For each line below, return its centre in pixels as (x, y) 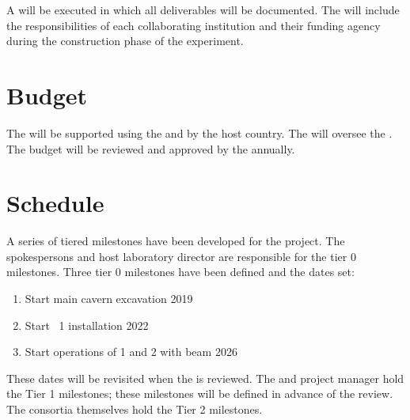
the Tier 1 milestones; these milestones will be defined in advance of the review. (200, 394)
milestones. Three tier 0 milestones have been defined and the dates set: (180, 272)
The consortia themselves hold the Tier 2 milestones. (135, 409)
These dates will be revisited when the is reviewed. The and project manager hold (205, 378)
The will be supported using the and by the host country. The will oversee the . (199, 132)
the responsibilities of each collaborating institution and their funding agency (194, 25)
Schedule (55, 203)
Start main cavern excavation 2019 (109, 298)
